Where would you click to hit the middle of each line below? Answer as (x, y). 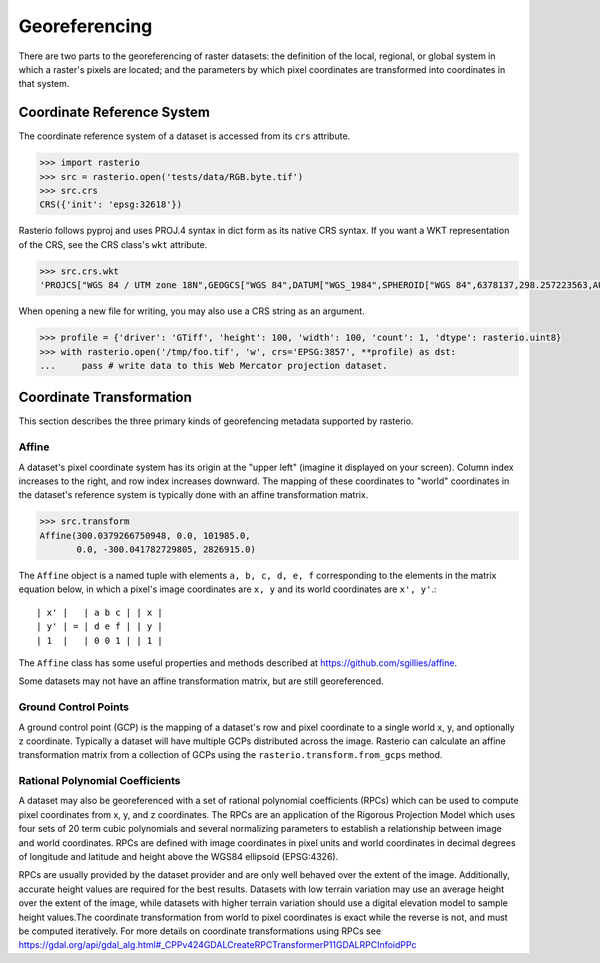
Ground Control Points (74, 707)
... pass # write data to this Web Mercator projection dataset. (213, 365)
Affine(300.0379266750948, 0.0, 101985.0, (145, 535)
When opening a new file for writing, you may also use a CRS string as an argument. (191, 311)
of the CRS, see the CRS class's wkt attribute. (113, 244)
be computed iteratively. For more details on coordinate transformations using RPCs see (200, 931)
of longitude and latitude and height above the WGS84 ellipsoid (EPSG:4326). (178, 857)
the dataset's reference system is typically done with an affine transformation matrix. (193, 495)
